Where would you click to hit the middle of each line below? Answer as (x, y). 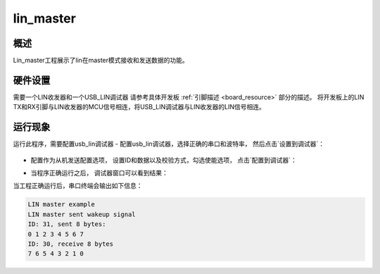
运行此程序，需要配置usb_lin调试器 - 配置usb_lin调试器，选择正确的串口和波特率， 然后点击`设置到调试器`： (169, 144)
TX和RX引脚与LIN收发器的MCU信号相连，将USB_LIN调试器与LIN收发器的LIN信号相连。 (139, 107)
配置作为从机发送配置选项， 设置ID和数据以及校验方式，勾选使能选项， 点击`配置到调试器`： (164, 160)
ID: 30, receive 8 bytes (71, 244)
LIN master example (61, 205)
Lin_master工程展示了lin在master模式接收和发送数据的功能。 (101, 61)
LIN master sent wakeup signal (82, 214)
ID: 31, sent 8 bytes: (67, 224)
